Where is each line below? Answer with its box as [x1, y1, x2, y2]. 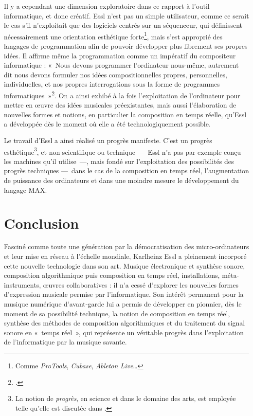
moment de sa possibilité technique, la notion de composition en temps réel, [4, 308, 230, 318]
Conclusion [4, 213, 79, 233]
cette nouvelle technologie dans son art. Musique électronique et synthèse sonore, [4, 260, 245, 271]
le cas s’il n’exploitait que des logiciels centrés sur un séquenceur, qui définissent [4, 20, 242, 30]
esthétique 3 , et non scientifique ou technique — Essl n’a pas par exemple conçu [4, 145, 241, 157]
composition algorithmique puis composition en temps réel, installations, [4, 270, 220, 280]
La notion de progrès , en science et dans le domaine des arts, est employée [15, 393, 236, 403]
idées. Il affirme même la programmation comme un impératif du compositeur [4, 50, 236, 60]
